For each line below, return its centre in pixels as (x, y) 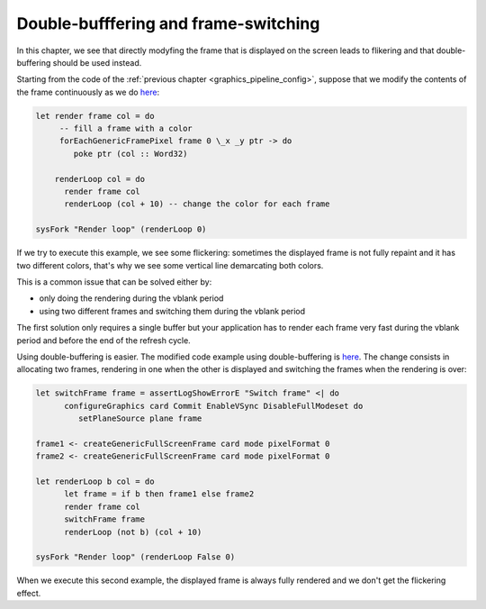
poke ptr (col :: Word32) (130, 154)
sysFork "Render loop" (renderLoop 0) (121, 229)
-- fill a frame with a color (126, 129)
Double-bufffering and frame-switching (168, 23)
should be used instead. (97, 62)
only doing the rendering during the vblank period (131, 298)
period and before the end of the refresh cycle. (103, 340)
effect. (29, 593)
